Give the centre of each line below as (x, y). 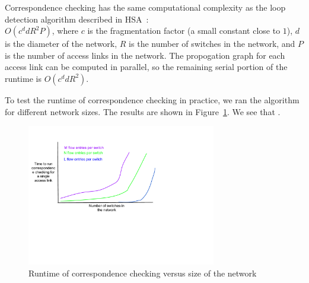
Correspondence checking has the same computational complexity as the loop (145, 7)
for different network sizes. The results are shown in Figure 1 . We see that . (143, 111)
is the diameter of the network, (61, 44)
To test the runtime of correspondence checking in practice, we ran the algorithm (152, 99)
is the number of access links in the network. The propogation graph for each (145, 55)
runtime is (23, 78)
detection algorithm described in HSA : (77, 19)
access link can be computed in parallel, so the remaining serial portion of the (146, 67)
